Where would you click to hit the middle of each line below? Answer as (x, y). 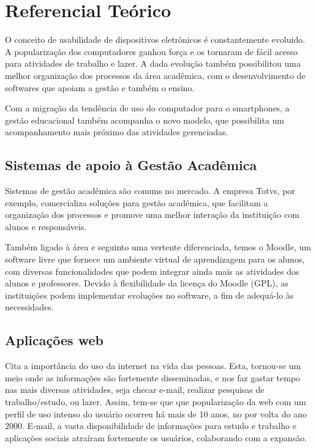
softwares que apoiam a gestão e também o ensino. (100, 87)
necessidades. (29, 307)
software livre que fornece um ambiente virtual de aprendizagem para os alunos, (155, 259)
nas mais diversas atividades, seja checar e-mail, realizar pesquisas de (135, 390)
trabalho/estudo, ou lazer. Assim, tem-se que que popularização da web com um (156, 401)
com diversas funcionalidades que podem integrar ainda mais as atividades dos (152, 271)
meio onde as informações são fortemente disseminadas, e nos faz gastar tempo (153, 377)
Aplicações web (54, 340)
